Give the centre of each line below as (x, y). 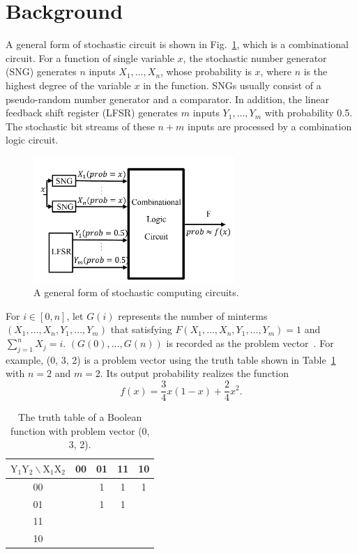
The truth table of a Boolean (80, 417)
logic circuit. (32, 140)
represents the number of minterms (193, 315)
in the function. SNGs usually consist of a (232, 85)
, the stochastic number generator (255, 57)
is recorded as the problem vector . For (250, 343)
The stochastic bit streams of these (80, 126)
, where (276, 71)
